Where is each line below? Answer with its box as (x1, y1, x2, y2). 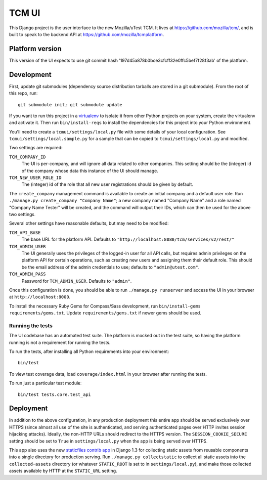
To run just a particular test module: (9, 380, 82, 386)
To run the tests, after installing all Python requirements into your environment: (9, 349, 169, 354)
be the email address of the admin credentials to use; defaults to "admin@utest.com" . (21, 264, 200, 270)
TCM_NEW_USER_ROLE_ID (9, 175, 62, 180)
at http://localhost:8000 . (9, 294, 71, 300)
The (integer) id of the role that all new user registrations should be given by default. (21, 181, 193, 187)
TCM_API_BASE (9, 230, 41, 235)
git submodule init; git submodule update (18, 102, 123, 107)
